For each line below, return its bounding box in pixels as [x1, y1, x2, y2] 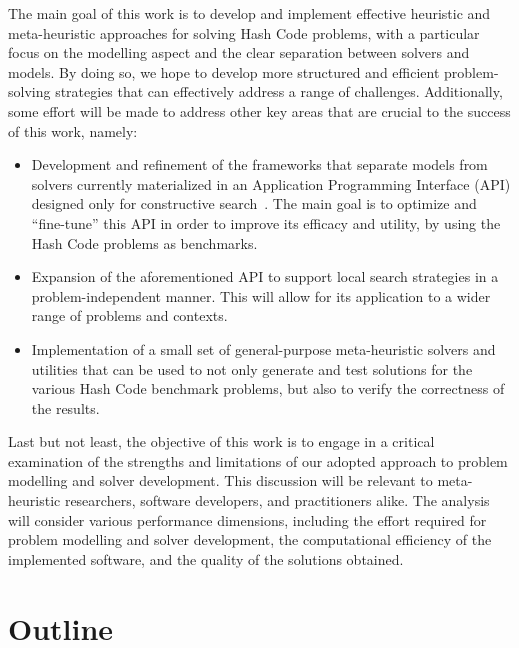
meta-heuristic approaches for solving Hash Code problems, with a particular [8, 22, 480, 43]
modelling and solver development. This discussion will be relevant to [8, 470, 433, 491]
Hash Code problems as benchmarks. [31, 232, 258, 253]
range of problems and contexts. [31, 305, 228, 326]
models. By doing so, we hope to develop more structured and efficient [8, 61, 440, 82]
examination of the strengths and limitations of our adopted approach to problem [8, 450, 508, 471]
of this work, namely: [8, 120, 138, 141]
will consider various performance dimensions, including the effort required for [8, 509, 487, 530]
